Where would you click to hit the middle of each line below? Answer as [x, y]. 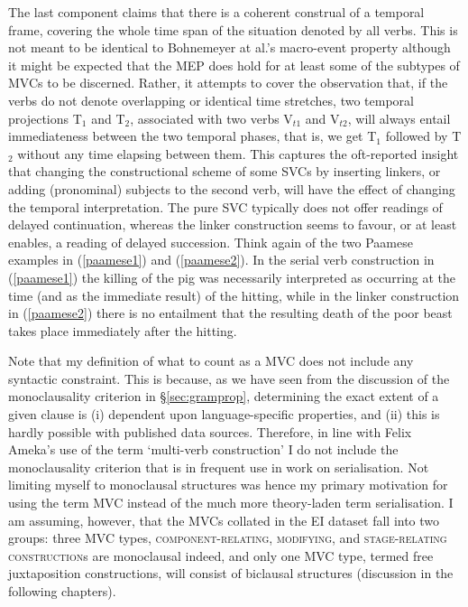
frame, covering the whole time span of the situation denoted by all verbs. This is [233, 29]
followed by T [423, 136]
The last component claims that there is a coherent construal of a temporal [216, 12]
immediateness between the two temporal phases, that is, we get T [193, 136]
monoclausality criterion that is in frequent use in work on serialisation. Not [219, 467]
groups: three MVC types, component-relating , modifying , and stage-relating [228, 538]
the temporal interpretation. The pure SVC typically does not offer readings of [225, 206]
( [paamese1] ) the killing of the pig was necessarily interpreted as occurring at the [232, 277]
